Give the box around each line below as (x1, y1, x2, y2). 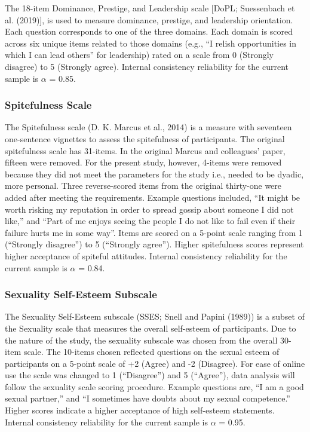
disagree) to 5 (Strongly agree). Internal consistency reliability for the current (5, 60, 289, 72)
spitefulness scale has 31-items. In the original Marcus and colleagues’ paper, (5, 144, 286, 157)
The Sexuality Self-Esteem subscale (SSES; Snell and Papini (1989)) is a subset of (5, 310, 305, 323)
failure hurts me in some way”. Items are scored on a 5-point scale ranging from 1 (5, 226, 303, 238)
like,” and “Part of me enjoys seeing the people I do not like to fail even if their (5, 215, 296, 227)
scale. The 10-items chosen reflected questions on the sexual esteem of (23, 345, 280, 358)
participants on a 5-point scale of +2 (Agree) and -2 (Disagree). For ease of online (5, 357, 305, 369)
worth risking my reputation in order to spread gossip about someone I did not (5, 203, 294, 215)
